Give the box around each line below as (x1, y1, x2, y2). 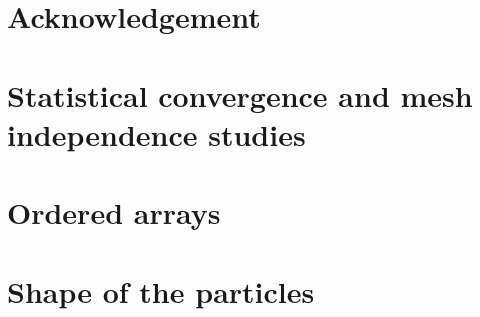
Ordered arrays (7, 192, 221, 233)
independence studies (7, 113, 306, 154)
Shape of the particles (7, 270, 315, 311)
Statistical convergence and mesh (7, 74, 473, 115)
